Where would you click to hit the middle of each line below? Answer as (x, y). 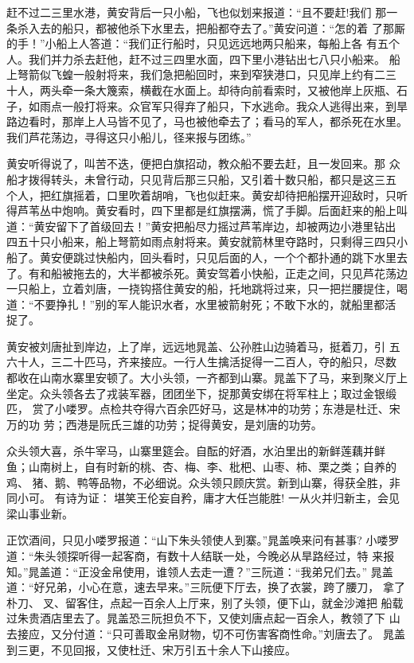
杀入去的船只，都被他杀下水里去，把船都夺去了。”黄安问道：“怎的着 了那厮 (211, 27)
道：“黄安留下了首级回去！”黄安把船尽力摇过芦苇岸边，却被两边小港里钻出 (201, 226)
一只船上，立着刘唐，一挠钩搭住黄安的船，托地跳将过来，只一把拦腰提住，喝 (207, 289)
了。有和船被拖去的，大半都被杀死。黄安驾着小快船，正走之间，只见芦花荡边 (207, 273)
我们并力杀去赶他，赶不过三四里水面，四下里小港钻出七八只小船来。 (207, 58)
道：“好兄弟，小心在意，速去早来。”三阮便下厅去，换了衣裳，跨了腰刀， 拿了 (206, 587)
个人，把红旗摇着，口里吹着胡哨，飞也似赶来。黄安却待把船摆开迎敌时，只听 (207, 195)
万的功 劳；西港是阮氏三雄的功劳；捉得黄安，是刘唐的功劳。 (164, 424)
